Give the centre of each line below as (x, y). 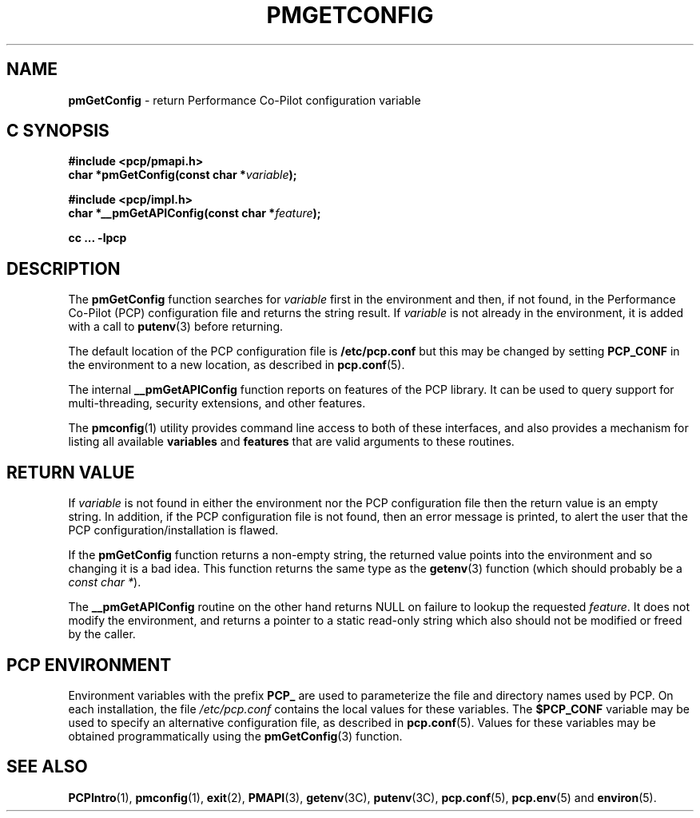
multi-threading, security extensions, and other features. (217, 403)
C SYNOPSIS (58, 131)
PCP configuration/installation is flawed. (173, 530)
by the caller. (102, 634)
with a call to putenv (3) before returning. (176, 327)
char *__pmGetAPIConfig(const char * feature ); (195, 213)
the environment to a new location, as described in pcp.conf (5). (237, 365)
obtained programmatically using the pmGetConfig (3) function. (235, 736)
